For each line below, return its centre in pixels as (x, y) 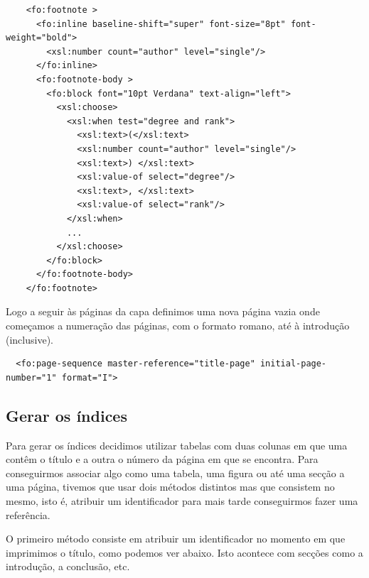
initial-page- (293, 364)
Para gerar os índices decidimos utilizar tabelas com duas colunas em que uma (177, 445)
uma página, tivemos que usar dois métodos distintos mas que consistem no (170, 487)
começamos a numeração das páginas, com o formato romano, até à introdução (178, 326)
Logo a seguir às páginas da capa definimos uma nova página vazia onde (163, 311)
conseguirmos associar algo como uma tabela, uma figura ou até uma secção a (175, 473)
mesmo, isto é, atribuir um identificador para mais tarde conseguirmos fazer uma (182, 501)
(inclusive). (30, 339)
